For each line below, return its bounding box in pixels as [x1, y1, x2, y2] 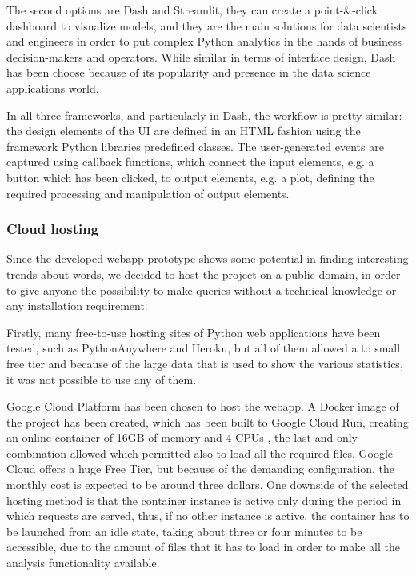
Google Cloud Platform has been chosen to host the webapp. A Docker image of [6, 398, 399, 415]
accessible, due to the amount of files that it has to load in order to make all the [6, 538, 400, 555]
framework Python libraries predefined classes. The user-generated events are [6, 137, 384, 154]
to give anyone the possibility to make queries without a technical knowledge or [6, 281, 397, 298]
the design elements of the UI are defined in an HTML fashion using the [6, 122, 361, 139]
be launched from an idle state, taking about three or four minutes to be [6, 522, 362, 539]
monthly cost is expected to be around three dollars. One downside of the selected [6, 476, 409, 493]
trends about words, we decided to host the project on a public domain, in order [6, 265, 401, 282]
